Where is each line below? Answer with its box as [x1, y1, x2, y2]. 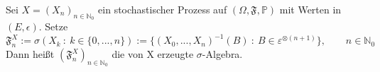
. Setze [38, 19, 68, 34]
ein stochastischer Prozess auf [98, 2, 227, 16]
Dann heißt [6, 47, 55, 61]
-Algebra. [202, 47, 243, 61]
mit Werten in [279, 2, 342, 16]
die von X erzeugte [112, 47, 194, 61]
